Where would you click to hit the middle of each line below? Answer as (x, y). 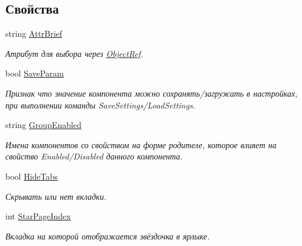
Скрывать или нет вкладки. (56, 196)
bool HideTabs (32, 176)
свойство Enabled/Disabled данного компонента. (94, 156)
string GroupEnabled (43, 125)
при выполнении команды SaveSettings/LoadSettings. (100, 105)
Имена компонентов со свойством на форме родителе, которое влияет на (141, 144)
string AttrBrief (34, 33)
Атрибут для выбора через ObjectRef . (74, 53)
